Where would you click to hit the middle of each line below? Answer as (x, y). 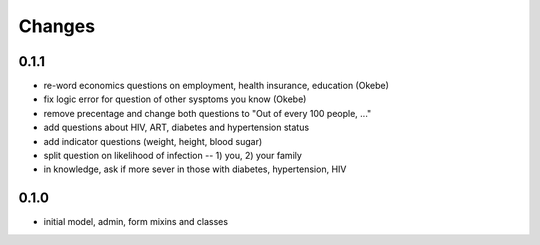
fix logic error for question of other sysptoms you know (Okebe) (175, 99)
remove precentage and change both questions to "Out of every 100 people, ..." (207, 113)
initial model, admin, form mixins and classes (136, 222)
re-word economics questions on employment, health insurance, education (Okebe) (216, 86)
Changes (56, 26)
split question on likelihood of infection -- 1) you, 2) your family (172, 156)
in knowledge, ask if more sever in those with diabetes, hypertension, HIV (195, 169)
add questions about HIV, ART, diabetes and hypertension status (176, 127)
